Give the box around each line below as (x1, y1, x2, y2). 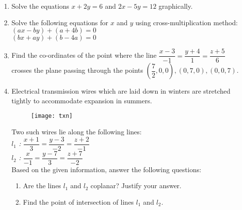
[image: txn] (31, 113, 73, 120)
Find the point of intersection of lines (23, 197, 134, 207)
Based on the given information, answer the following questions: (11, 164, 201, 174)
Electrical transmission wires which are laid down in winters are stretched (11, 86, 231, 96)
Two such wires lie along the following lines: (11, 127, 142, 137)
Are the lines (23, 180, 61, 191)
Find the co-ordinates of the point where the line (11, 50, 157, 60)
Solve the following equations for (11, 17, 109, 27)
